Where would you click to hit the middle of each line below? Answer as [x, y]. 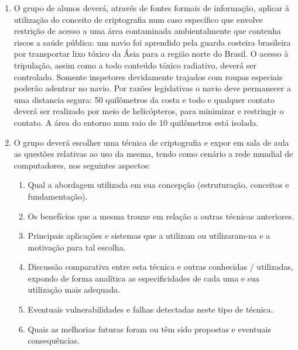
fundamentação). [58, 196]
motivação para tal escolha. [77, 247]
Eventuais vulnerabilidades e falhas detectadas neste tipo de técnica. [150, 309]
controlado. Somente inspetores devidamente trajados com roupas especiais [148, 76]
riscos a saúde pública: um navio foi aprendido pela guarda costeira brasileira [152, 42]
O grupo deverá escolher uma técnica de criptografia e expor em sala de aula [151, 142]
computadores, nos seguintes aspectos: [82, 165]
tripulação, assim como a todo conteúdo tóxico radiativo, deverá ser [135, 65]
